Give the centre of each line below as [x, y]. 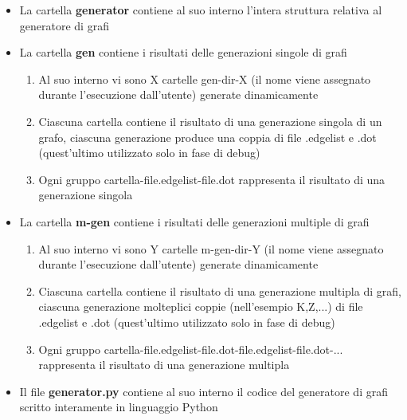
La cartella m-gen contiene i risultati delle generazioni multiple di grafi [194, 221]
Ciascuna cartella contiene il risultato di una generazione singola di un [210, 121]
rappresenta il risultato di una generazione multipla [164, 365]
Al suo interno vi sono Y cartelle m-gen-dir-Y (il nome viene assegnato [211, 248]
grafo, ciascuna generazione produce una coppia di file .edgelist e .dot [207, 137]
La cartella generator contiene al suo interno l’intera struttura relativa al [201, 10]
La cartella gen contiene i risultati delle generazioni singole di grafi [183, 52]
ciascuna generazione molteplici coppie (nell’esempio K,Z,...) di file [201, 306]
